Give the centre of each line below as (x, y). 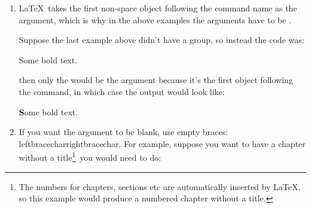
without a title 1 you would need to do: (90, 156)
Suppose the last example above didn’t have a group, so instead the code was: (161, 40)
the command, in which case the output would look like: (122, 91)
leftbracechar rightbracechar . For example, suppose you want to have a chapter (162, 143)
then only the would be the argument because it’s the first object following (156, 80)
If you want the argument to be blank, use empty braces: (123, 132)
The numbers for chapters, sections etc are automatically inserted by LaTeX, (160, 186)
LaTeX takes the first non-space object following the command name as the (158, 8)
